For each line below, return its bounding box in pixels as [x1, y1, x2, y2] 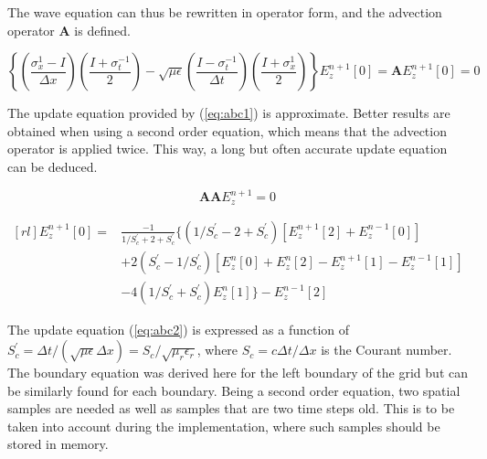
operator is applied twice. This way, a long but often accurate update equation [7, 139, 448, 158]
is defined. [74, 20, 131, 39]
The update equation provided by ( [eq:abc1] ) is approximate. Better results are [7, 103, 450, 123]
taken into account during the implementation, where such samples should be [7, 416, 440, 435]
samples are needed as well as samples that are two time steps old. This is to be [7, 399, 455, 418]
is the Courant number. [321, 340, 452, 359]
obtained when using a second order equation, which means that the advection [7, 121, 447, 140]
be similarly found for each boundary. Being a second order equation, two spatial [7, 380, 461, 400]
